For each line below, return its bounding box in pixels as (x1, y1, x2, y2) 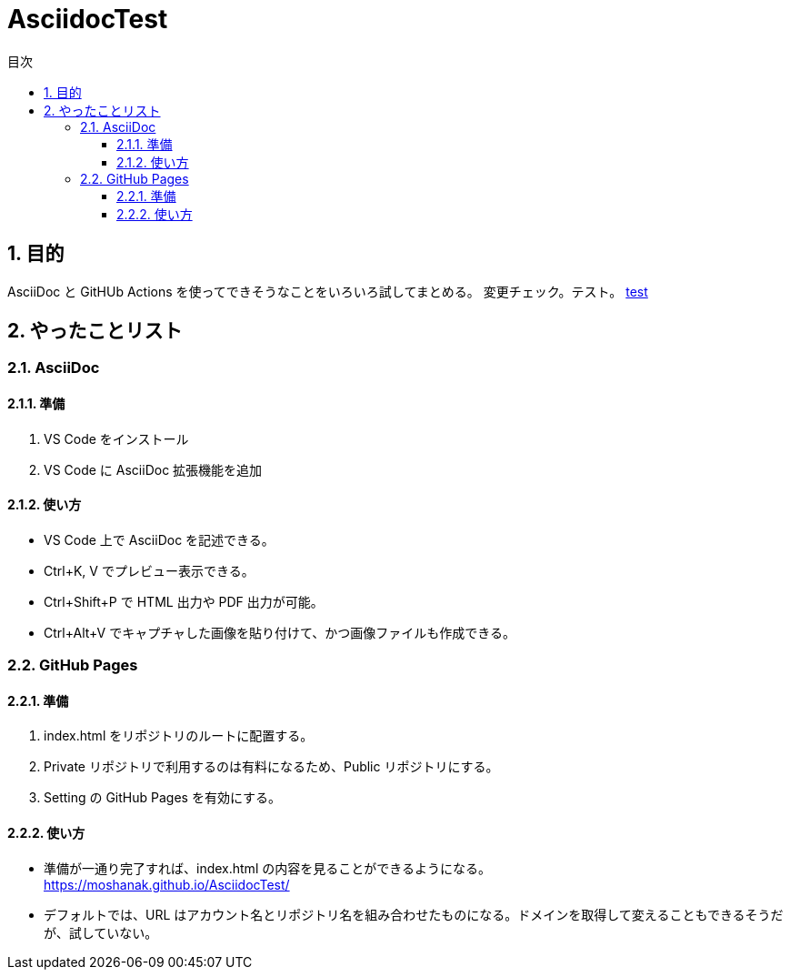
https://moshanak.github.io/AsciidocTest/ (44, 876, 290, 892)
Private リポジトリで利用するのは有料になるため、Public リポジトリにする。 (44, 759, 499, 775)
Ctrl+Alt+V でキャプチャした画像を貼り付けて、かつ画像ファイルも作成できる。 (44, 624, 516, 640)
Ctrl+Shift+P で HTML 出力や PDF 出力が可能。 (44, 593, 324, 609)
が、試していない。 (44, 924, 158, 941)
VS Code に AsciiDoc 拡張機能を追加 (44, 461, 263, 478)
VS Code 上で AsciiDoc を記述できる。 (44, 531, 275, 548)
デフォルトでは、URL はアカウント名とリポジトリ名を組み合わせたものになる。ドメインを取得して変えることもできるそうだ (44, 906, 784, 922)
